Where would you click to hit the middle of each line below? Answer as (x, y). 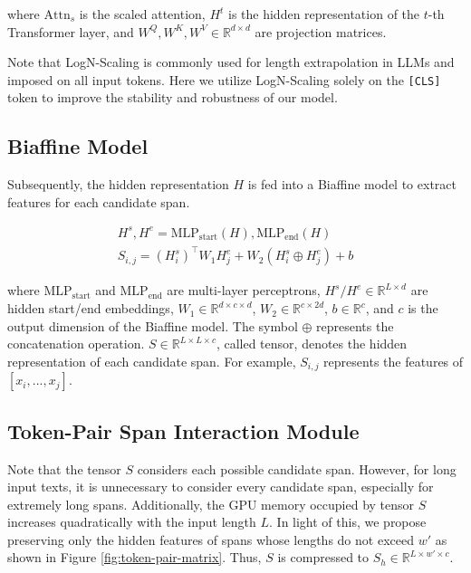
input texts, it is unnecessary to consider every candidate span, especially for (221, 487)
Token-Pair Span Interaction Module (183, 430)
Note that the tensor (64, 468)
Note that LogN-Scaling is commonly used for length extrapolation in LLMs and (231, 62)
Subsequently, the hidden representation (118, 184)
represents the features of (394, 361)
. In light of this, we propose (348, 522)
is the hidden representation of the (324, 14)
